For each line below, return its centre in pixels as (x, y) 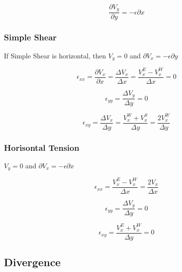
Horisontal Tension (42, 147)
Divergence (32, 262)
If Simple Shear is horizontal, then (55, 55)
